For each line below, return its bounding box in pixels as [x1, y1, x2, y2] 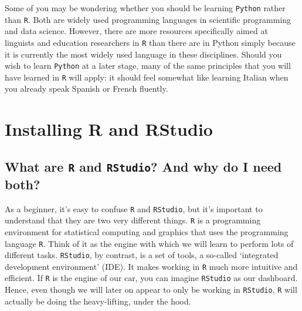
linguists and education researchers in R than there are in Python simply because [5, 36, 296, 48]
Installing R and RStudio [5, 117, 213, 141]
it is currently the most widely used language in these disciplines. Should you [5, 48, 282, 60]
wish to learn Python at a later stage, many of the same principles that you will [5, 59, 291, 72]
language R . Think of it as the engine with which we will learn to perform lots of [5, 237, 294, 249]
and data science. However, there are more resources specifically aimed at [5, 25, 268, 37]
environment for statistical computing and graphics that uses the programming [5, 225, 289, 238]
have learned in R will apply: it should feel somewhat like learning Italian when [5, 71, 289, 83]
